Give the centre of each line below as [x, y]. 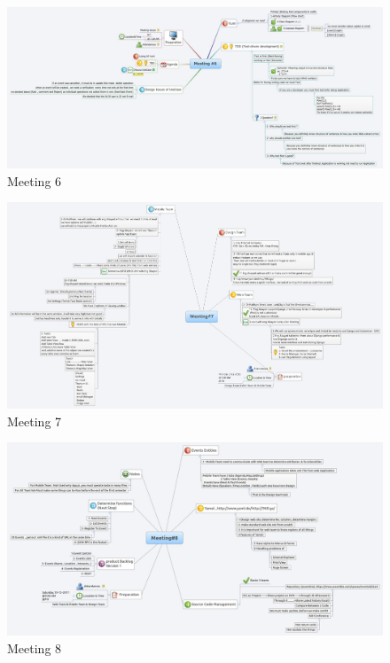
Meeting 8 [35, 647]
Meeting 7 [35, 421]
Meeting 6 [35, 180]
